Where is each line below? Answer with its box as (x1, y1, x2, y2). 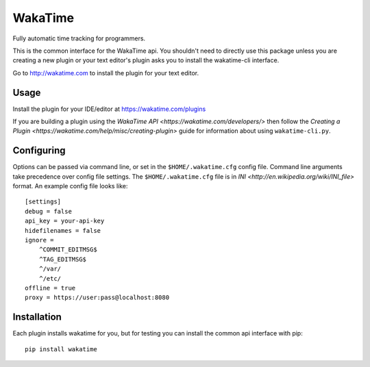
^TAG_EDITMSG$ (38, 255, 87, 263)
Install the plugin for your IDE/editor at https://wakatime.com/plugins (12, 105, 206, 113)
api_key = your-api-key (25, 217, 105, 225)
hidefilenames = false (25, 227, 101, 234)
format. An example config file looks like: (12, 182, 128, 190)
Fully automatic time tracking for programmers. (12, 34, 146, 42)
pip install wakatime (25, 345, 97, 353)
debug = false (25, 207, 72, 215)
